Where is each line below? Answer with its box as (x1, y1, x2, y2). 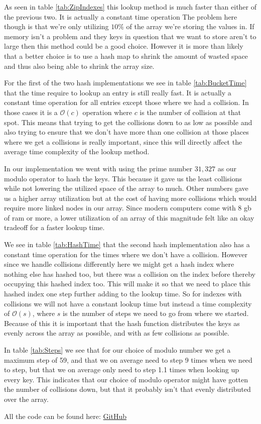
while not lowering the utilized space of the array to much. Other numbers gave (4, 183, 248, 193)
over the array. (4, 393, 49, 404)
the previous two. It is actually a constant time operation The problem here (4, 11, 237, 22)
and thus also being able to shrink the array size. (4, 60, 155, 71)
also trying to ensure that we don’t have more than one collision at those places (4, 127, 249, 137)
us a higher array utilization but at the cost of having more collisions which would (4, 192, 257, 203)
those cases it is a (4, 107, 58, 117)
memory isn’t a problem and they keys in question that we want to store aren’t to (4, 31, 256, 41)
